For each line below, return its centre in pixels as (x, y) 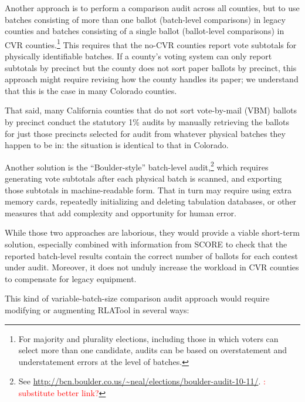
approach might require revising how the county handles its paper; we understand (152, 79)
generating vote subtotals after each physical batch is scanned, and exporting (143, 178)
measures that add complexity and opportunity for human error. (121, 212)
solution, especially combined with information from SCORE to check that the (146, 244)
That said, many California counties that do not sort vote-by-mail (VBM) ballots (151, 110)
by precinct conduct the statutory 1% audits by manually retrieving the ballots (147, 122)
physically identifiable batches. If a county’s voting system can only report (138, 56)
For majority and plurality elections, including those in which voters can (148, 338)
